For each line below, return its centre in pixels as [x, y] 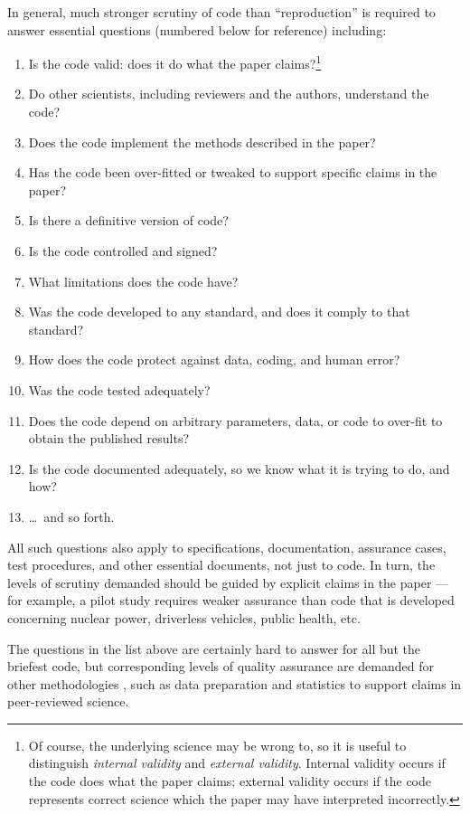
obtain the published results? [109, 438]
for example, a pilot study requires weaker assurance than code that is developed [231, 600]
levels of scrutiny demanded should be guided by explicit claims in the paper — [228, 582]
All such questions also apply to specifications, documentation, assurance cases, [227, 547]
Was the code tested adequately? [119, 389]
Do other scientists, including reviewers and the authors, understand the [229, 94]
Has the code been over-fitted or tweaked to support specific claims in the [233, 172]
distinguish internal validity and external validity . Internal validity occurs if [237, 763]
